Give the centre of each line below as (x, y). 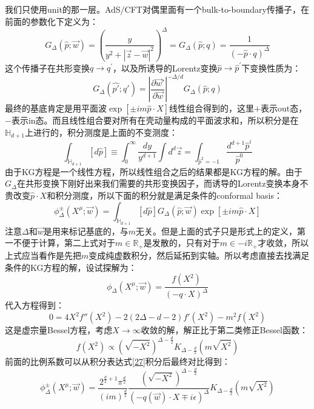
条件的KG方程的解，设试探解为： (71, 267)
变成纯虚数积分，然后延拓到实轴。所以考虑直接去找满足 (199, 255)
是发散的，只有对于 (182, 243)
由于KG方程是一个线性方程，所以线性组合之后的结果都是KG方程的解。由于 (154, 171)
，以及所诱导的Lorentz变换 (165, 68)
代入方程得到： (35, 305)
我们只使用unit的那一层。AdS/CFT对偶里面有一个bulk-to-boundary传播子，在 (157, 9)
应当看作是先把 (51, 255)
